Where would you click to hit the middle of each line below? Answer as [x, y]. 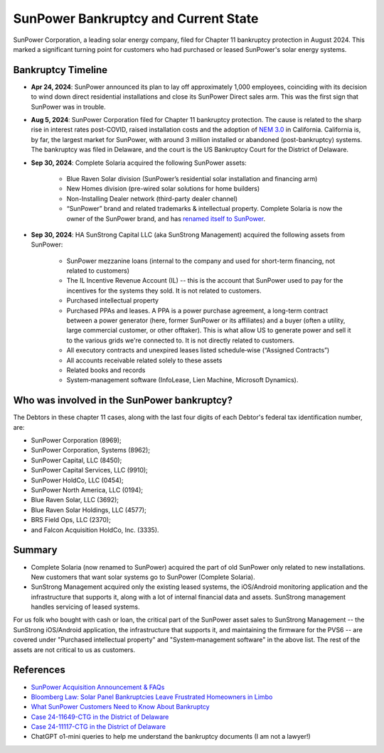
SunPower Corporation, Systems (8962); [91, 450]
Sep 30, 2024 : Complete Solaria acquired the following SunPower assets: [139, 163]
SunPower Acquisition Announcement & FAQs [98, 687]
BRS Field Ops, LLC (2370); [71, 520]
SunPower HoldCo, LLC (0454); [77, 480]
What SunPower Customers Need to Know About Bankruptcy [120, 707]
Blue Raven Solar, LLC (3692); [75, 500]
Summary [35, 550]
